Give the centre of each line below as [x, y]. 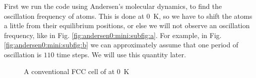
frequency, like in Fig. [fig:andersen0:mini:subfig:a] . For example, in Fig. [113, 35]
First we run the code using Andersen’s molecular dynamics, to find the [113, 6]
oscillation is [23, 54]
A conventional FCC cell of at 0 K [77, 71]
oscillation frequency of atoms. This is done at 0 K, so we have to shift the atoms [128, 16]
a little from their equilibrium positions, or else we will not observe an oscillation [127, 25]
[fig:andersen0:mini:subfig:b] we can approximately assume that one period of [121, 45]
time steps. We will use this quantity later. [121, 54]
